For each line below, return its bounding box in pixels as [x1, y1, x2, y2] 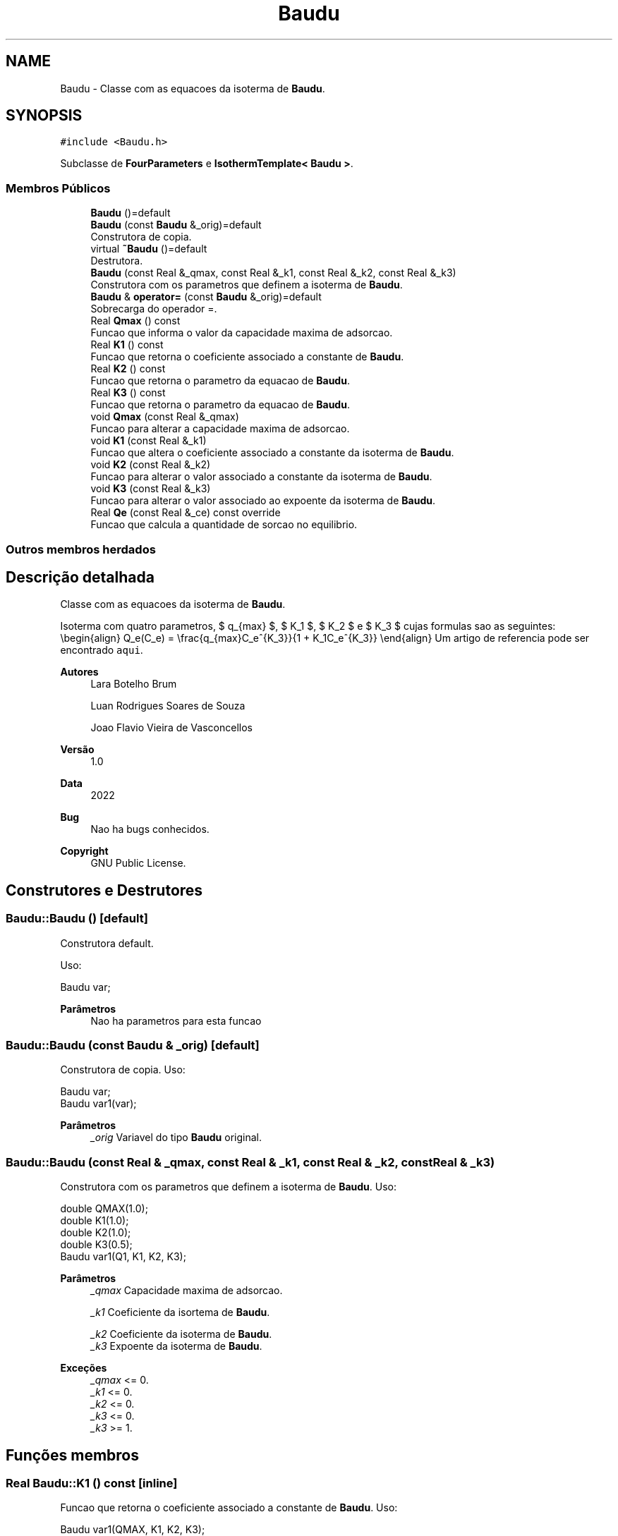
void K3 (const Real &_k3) [90, 482, 211, 495]
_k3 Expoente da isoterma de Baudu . [90, 1340, 262, 1353]
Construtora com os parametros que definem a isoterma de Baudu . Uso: [60, 1181, 397, 1193]
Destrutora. [90, 255, 143, 267]
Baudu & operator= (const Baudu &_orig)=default [90, 291, 322, 303]
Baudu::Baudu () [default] [6, 911, 148, 926]
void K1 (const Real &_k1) [90, 434, 207, 447]
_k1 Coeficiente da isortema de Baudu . [90, 1306, 270, 1319]
